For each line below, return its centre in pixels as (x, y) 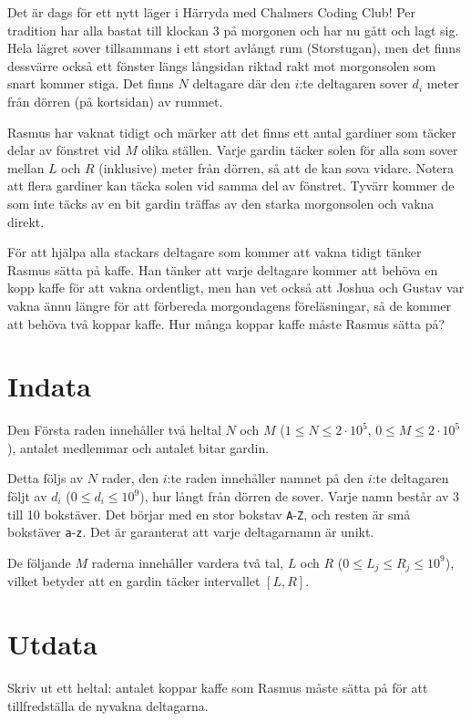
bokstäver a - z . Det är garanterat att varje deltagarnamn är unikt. (191, 532)
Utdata (53, 644)
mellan (26, 167)
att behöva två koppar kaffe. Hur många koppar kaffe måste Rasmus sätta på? (226, 323)
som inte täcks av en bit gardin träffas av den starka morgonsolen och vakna (221, 203)
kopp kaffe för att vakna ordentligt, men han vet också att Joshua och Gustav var (236, 288)
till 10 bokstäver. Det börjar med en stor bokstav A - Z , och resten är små (209, 514)
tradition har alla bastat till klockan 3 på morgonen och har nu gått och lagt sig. (233, 30)
